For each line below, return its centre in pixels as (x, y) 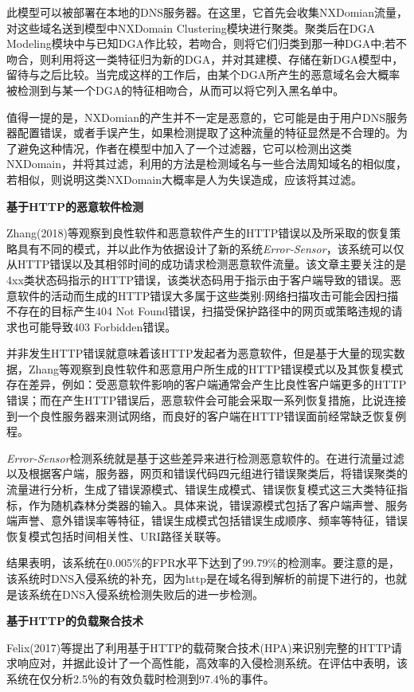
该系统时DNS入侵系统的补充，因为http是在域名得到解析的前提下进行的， (196, 578)
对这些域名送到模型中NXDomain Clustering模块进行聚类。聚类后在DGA (191, 27)
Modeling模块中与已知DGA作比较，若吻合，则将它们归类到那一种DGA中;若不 (207, 43)
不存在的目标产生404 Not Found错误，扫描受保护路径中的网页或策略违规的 (199, 311)
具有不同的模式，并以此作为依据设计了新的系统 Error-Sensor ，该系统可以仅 (211, 248)
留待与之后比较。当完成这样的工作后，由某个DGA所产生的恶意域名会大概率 (203, 74)
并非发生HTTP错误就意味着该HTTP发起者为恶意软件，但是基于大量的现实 (200, 353)
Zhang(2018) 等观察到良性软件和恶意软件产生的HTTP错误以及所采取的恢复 (198, 233)
